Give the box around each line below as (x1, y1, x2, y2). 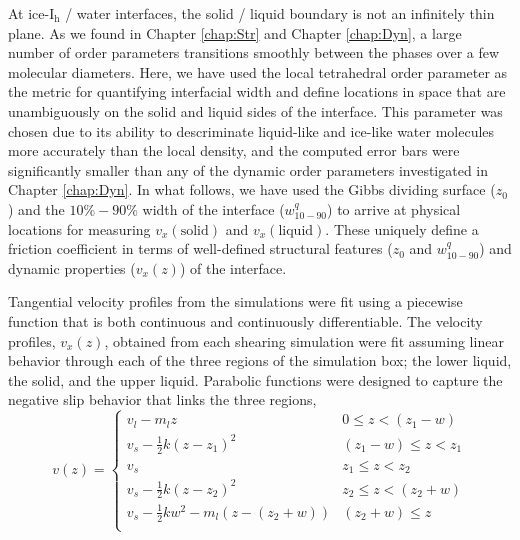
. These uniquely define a (325, 218, 479, 239)
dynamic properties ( (8, 257, 136, 278)
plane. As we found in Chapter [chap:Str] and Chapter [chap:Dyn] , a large (8, 22, 462, 43)
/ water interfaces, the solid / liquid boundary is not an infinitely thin (65, 3, 495, 23)
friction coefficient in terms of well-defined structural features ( (8, 238, 393, 259)
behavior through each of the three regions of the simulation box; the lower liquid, (8, 350, 512, 371)
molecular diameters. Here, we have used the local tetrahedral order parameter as (8, 61, 508, 82)
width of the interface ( (142, 198, 285, 219)
